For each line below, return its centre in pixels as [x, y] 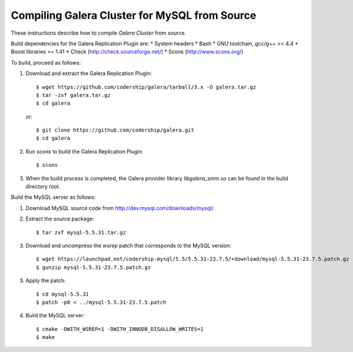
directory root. [43, 187]
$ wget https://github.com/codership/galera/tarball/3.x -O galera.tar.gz [146, 87]
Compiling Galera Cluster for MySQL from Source [134, 15]
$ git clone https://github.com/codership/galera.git [115, 130]
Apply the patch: [46, 281]
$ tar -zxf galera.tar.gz [74, 95]
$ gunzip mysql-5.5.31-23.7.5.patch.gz [94, 267]
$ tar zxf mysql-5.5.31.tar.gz [81, 232]
